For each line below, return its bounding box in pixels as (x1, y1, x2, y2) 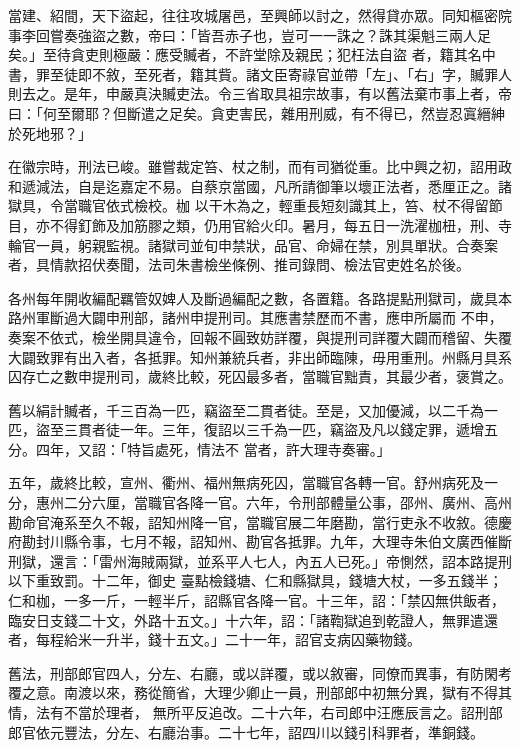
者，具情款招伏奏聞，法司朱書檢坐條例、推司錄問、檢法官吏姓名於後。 (8, 254, 470, 275)
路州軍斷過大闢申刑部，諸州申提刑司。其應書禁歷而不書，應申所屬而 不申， (8, 307, 503, 328)
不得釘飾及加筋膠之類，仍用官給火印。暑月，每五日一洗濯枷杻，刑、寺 (49, 214, 512, 235)
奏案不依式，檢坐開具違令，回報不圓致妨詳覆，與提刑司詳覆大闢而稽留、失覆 (8, 326, 512, 347)
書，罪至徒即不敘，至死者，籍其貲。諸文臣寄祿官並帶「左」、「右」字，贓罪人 (8, 63, 512, 84)
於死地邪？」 (8, 122, 92, 143)
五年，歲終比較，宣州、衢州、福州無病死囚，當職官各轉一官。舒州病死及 (8, 472, 484, 493)
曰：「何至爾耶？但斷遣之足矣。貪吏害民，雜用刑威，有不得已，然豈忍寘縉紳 (8, 102, 505, 123)
